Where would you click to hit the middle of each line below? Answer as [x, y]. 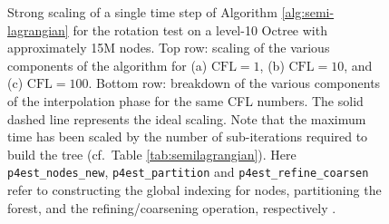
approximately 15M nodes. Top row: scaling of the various [169, 48]
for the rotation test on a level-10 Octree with [200, 29]
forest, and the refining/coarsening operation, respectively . [172, 207]
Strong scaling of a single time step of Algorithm [142, 12]
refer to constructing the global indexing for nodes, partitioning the [194, 190]
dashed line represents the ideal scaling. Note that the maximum [187, 118]
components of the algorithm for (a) [107, 65]
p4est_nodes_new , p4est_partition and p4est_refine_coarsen [188, 172]
